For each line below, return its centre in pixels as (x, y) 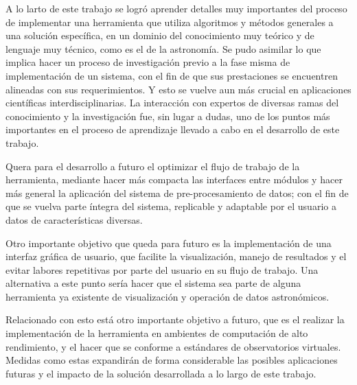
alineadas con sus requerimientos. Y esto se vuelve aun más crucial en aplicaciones (178, 89)
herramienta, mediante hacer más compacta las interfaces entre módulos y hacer (174, 179)
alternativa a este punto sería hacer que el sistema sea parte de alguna (153, 283)
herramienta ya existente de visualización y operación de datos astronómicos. (168, 296)
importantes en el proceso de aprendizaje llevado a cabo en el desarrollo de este (173, 129)
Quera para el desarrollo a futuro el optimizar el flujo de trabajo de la (153, 166)
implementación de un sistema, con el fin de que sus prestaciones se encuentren (172, 75)
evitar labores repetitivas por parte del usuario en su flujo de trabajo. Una (162, 269)
